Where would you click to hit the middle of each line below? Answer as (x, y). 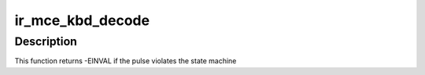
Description (46, 41)
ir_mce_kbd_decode (82, 20)
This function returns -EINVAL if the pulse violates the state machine (126, 61)
